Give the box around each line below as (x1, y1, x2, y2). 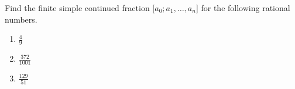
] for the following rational (195, 2, 290, 13)
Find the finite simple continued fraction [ (5, 2, 155, 13)
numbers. (5, 13, 37, 25)
